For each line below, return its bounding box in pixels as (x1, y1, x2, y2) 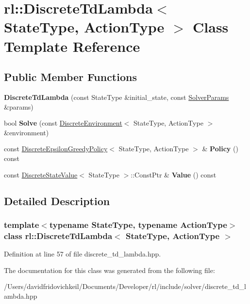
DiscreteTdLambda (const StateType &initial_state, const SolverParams (4, 92, 229, 102)
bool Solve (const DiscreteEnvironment (4, 118, 122, 128)
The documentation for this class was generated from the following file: (4, 265, 215, 275)
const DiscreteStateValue (4, 169, 78, 179)
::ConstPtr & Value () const (131, 169, 217, 179)
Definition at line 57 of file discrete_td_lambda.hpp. (4, 249, 161, 259)
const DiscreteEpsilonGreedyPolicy (4, 144, 108, 154)
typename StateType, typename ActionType (49, 218, 227, 230)
